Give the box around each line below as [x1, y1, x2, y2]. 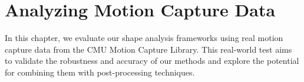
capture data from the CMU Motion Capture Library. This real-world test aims [5, 43, 292, 55]
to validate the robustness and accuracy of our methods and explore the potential [5, 54, 299, 67]
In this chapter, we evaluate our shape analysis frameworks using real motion [5, 32, 283, 44]
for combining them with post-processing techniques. [5, 66, 195, 78]
